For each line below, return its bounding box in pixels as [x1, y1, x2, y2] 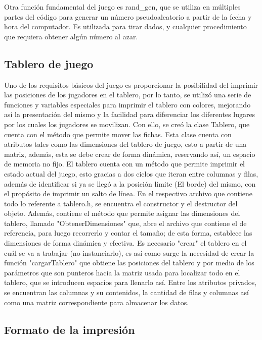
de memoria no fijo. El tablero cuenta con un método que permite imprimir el [4, 158, 245, 169]
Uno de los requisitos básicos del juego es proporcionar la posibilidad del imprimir [4, 79, 258, 90]
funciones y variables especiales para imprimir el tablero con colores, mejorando [4, 99, 251, 109]
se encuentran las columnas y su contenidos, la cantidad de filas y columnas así [4, 287, 249, 298]
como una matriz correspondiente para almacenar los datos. [4, 297, 189, 307]
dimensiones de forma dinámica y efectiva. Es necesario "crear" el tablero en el [4, 238, 247, 248]
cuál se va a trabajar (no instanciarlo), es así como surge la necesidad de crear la [4, 247, 254, 258]
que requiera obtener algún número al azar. [4, 31, 138, 41]
